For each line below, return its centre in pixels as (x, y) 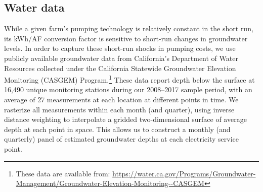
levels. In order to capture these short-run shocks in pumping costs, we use (120, 48)
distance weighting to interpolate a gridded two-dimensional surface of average (125, 119)
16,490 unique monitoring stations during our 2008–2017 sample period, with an (128, 89)
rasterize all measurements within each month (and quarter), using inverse (119, 109)
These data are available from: (63, 173)
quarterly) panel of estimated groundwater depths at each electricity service (122, 139)
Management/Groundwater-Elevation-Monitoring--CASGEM (110, 183)
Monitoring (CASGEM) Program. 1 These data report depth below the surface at (129, 79)
